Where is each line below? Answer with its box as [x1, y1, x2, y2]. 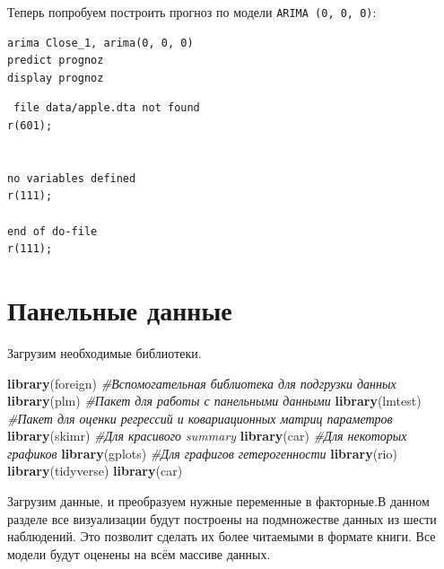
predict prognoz [7, 54, 104, 67]
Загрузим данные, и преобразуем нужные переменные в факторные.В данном [7, 492, 430, 511]
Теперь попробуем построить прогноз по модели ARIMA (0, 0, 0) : [7, 3, 377, 21]
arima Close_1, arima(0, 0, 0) [7, 36, 194, 49]
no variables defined [7, 171, 136, 185]
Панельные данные [7, 291, 232, 328]
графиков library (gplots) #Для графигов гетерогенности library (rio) [7, 443, 397, 462]
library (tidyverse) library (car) [7, 461, 183, 480]
